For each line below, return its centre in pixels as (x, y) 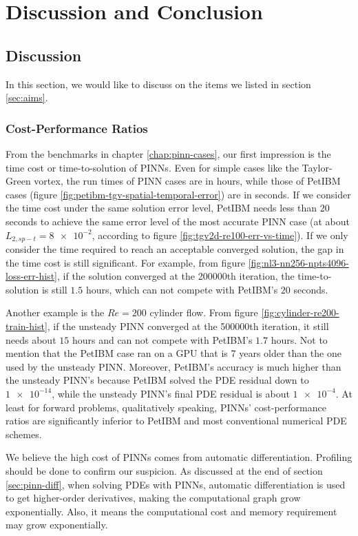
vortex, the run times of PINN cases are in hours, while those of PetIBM (187, 181)
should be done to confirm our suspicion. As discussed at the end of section (164, 470)
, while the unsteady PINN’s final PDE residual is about (171, 393)
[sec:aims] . (27, 97)
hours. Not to (299, 339)
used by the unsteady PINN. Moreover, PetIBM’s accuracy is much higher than (173, 366)
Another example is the (55, 312)
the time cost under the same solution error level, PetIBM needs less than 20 (168, 208)
